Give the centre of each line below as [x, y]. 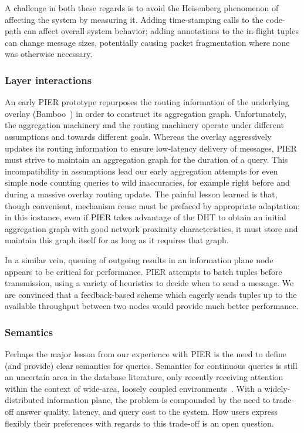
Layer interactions [48, 80]
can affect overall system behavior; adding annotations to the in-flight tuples [161, 31]
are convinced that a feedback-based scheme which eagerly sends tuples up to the [151, 294]
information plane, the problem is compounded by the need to [158, 400]
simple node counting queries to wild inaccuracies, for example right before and [147, 182]
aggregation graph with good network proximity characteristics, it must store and [151, 228]
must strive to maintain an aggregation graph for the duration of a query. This [146, 160]
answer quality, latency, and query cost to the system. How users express [147, 412]
